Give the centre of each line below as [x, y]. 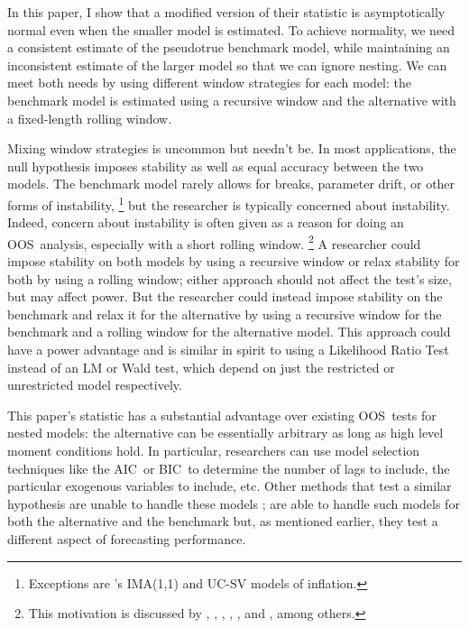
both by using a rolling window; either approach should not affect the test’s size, [230, 278]
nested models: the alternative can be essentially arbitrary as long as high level [225, 433]
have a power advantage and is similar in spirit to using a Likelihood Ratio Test [228, 349]
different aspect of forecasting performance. [127, 538]
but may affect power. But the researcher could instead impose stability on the [225, 296]
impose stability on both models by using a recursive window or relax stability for [234, 261]
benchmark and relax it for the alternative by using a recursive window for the [225, 314]
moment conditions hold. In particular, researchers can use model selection [214, 450]
